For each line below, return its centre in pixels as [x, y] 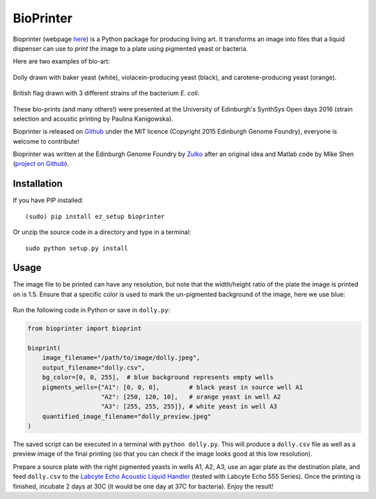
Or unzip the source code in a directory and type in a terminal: [102, 232]
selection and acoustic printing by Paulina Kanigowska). [93, 118]
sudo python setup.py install [77, 248]
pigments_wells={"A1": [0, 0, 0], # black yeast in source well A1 [172, 387]
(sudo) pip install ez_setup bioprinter [95, 216]
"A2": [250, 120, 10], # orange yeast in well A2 [191, 397]
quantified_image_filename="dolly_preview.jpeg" [127, 416]
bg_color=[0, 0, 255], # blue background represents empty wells [158, 377]
